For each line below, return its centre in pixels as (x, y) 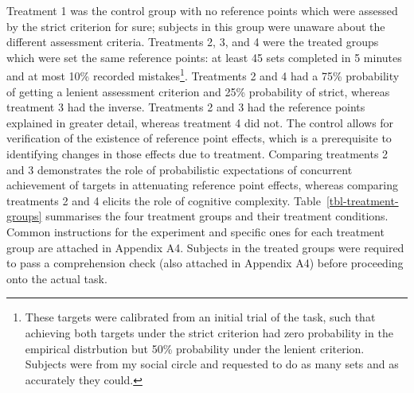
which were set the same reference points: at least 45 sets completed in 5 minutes (204, 57)
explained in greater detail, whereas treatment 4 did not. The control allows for (200, 122)
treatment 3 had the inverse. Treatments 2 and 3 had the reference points (186, 107)
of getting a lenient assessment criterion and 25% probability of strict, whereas (198, 91)
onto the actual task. (57, 278)
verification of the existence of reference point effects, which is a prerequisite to (199, 138)
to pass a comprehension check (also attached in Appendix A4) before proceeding (205, 263)
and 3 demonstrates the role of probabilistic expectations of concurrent (180, 169)
